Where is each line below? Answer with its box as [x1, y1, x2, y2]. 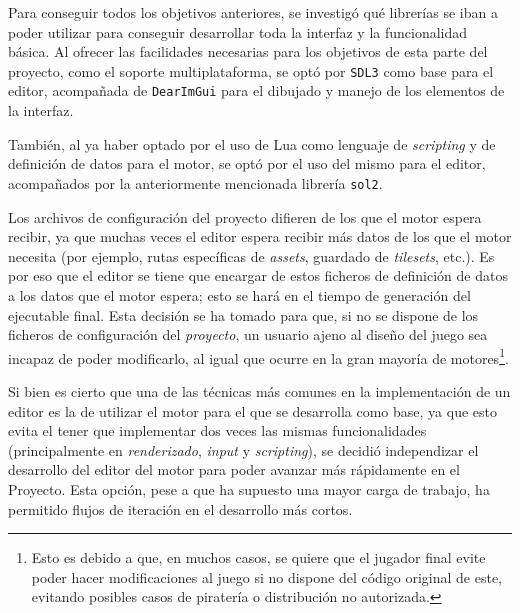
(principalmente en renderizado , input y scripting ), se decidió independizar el [8, 439, 479, 460]
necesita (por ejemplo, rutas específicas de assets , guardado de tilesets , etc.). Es [8, 245, 495, 266]
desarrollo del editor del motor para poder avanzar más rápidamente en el [8, 459, 460, 480]
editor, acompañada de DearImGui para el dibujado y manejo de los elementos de [8, 80, 505, 101]
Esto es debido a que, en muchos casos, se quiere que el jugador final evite [31, 547, 486, 568]
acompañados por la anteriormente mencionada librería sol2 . [8, 172, 383, 193]
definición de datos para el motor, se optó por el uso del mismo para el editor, [8, 153, 486, 174]
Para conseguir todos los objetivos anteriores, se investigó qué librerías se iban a [8, 2, 498, 22]
